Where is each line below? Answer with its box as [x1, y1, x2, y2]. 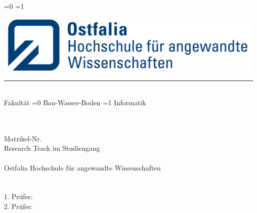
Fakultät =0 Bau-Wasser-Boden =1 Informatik [4, 97, 146, 108]
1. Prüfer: [4, 191, 33, 202]
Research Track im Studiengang [4, 143, 100, 153]
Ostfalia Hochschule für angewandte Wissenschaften [4, 162, 161, 172]
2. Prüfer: [4, 201, 33, 211]
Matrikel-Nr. [4, 133, 42, 143]
